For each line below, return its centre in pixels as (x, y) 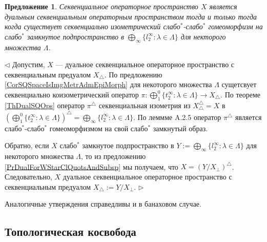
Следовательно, (28, 176)
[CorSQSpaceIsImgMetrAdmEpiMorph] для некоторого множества (108, 84)
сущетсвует (239, 84)
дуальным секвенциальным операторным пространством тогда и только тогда (131, 16)
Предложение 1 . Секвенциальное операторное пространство (101, 6)
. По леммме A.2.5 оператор (177, 117)
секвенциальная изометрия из (145, 105)
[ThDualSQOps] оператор (45, 105)
